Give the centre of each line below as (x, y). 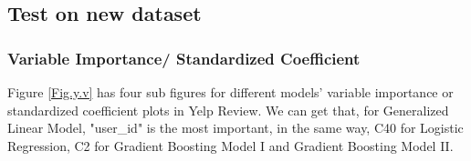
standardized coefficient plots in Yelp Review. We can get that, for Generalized (228, 110)
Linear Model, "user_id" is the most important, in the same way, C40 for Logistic (235, 128)
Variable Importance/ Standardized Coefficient (184, 58)
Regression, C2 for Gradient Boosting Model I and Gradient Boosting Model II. (230, 145)
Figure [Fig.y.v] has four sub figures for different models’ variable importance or (230, 92)
